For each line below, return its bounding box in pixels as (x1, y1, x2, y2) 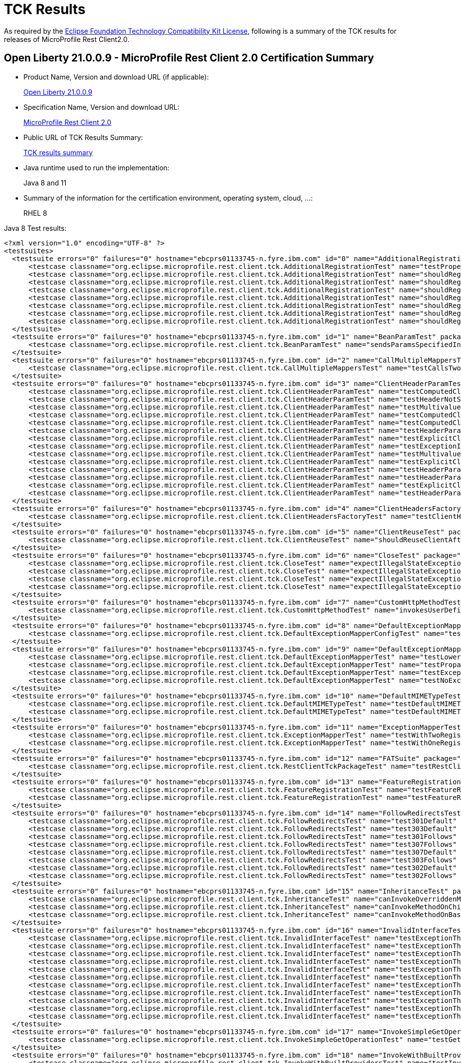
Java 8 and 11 (23, 178, 66, 187)
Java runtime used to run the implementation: (23, 163, 169, 172)
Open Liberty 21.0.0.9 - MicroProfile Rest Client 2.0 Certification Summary (4, 52, 374, 64)
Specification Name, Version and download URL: (23, 102, 180, 111)
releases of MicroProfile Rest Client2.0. (4, 35, 129, 43)
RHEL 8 (23, 208, 47, 217)
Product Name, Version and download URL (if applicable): (23, 72, 209, 81)
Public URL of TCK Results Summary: (23, 133, 143, 142)
